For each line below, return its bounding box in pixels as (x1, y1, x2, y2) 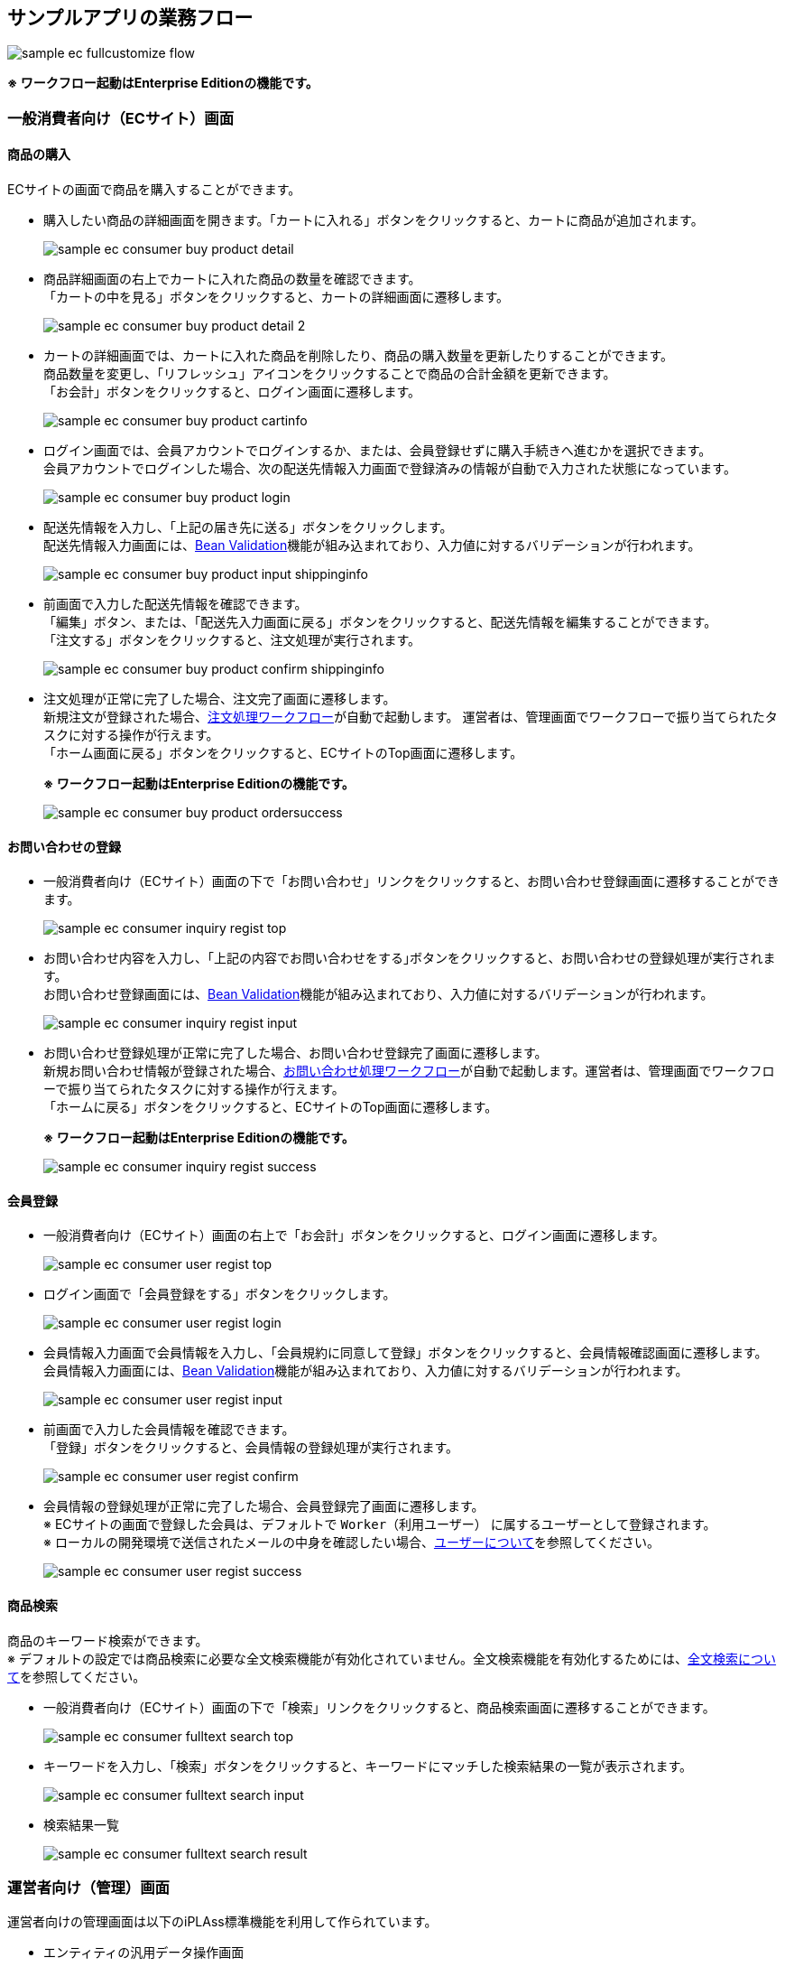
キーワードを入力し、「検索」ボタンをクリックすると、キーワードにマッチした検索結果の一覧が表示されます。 (43, 1757, 693, 1774)
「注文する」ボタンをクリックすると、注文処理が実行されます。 (43, 632, 421, 648)
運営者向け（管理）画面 (7, 1878, 170, 1897)
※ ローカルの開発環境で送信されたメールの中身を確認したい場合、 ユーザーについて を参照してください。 (43, 1534, 660, 1551)
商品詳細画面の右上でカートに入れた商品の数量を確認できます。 (43, 271, 421, 287)
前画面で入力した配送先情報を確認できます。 (43, 596, 308, 612)
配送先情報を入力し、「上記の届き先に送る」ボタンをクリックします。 (43, 519, 453, 536)
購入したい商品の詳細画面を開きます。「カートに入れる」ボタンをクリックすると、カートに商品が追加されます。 (43, 212, 704, 228)
